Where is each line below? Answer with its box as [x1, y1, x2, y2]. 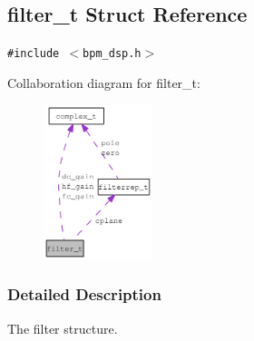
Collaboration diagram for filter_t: [7, 73, 200, 92]
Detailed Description [7, 283, 161, 306]
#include [7, 47, 60, 61]
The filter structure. [7, 318, 118, 337]
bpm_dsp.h [83, 47, 142, 61]
